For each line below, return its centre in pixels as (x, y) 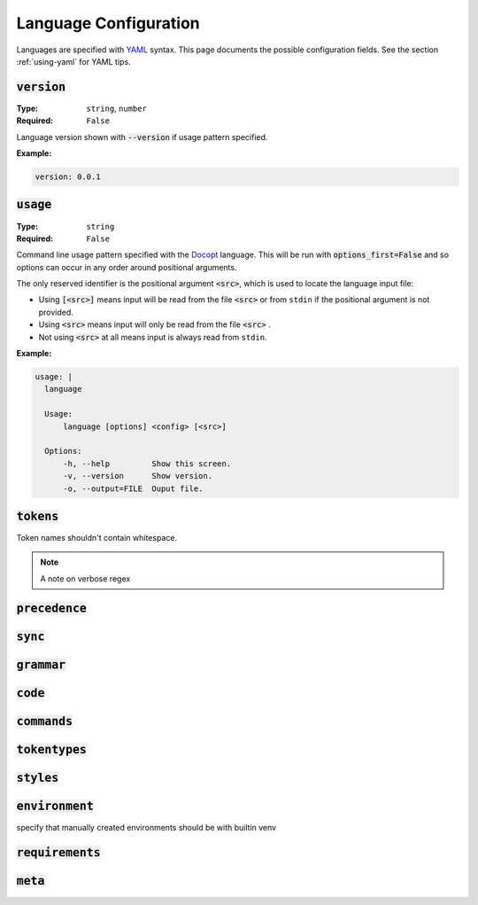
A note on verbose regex (85, 578)
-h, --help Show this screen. (147, 464)
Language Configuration (108, 23)
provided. (56, 312)
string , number (117, 108)
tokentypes (52, 749)
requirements (58, 852)
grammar (41, 664)
